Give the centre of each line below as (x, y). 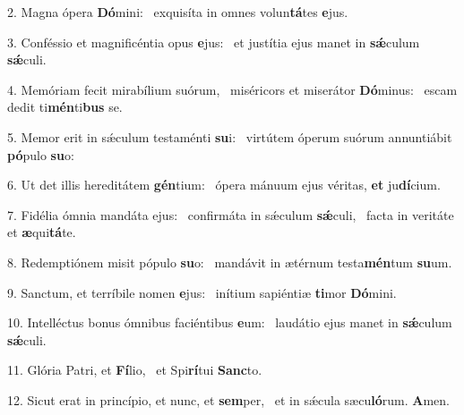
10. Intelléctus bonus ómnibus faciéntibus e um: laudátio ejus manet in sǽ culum (230, 322)
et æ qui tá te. (42, 232)
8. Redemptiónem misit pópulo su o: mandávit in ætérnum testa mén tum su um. (230, 262)
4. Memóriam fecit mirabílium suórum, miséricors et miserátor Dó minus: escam (232, 89)
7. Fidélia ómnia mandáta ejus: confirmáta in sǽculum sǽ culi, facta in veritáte (231, 214)
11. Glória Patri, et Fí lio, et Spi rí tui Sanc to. (135, 370)
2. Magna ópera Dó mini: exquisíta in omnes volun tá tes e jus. (178, 12)
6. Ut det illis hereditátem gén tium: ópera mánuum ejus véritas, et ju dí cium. (224, 185)
